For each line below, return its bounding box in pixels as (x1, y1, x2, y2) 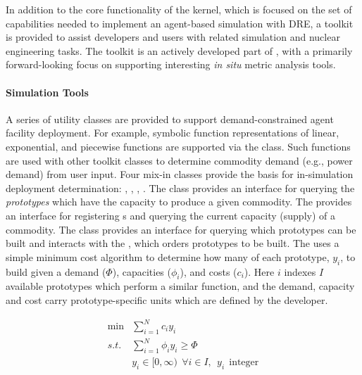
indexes (284, 264, 316, 279)
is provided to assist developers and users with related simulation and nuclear (6, 30, 340, 44)
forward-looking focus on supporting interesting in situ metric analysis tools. (6, 57, 336, 72)
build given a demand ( (6, 264, 106, 279)
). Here (244, 264, 275, 279)
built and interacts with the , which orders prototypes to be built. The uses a (6, 236, 339, 250)
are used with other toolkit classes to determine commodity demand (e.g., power (6, 153, 353, 167)
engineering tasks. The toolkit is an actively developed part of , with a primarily (6, 43, 353, 58)
